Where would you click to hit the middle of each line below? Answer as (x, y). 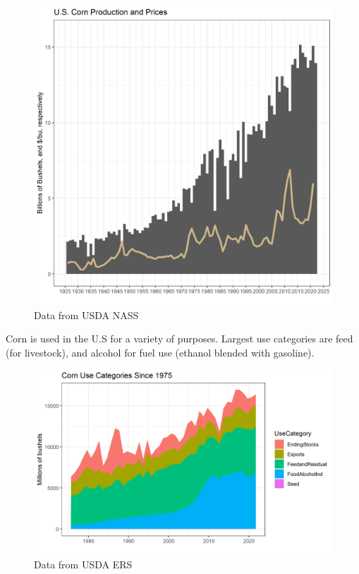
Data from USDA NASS (86, 315)
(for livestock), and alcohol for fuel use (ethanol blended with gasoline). (160, 352)
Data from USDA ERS (83, 564)
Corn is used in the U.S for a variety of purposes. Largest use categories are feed (179, 339)
